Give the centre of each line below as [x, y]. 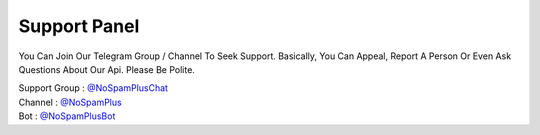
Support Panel [79, 26]
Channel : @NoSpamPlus [70, 102]
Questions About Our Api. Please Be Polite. [106, 69]
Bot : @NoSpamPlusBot [67, 116]
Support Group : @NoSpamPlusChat [93, 88]
